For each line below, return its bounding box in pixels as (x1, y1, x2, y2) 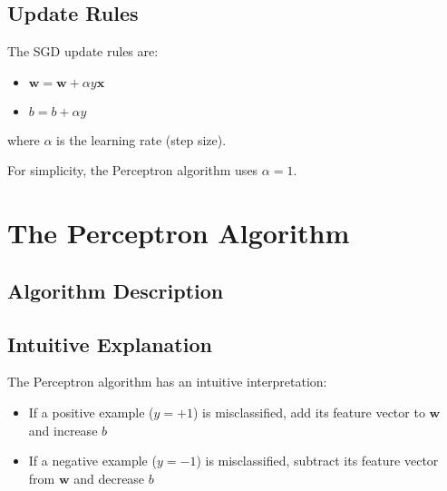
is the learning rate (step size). (56, 130, 227, 149)
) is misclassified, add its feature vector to (192, 402, 425, 421)
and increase (28, 420, 98, 439)
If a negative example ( (28, 451, 157, 470)
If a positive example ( (28, 402, 154, 421)
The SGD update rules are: (7, 42, 159, 61)
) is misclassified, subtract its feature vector (196, 451, 439, 470)
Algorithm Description (7, 276, 224, 304)
